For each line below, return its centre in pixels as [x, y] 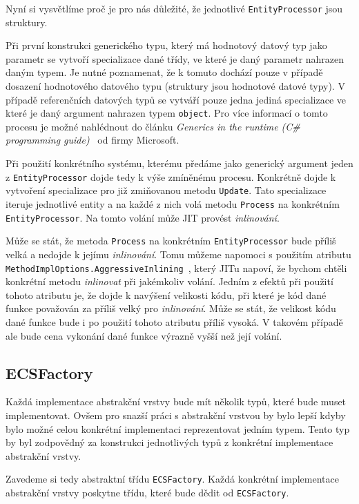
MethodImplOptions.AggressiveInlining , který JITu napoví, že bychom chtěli [176, 268]
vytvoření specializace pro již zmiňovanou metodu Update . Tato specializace [166, 190]
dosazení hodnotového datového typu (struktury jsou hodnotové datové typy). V [175, 86]
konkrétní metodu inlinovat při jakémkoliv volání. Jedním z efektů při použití [169, 281]
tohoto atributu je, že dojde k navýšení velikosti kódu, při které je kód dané [166, 294]
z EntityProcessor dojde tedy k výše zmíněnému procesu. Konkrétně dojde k [171, 176]
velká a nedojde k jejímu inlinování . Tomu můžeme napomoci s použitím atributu [178, 254]
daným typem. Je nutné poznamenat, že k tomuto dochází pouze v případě [164, 72]
